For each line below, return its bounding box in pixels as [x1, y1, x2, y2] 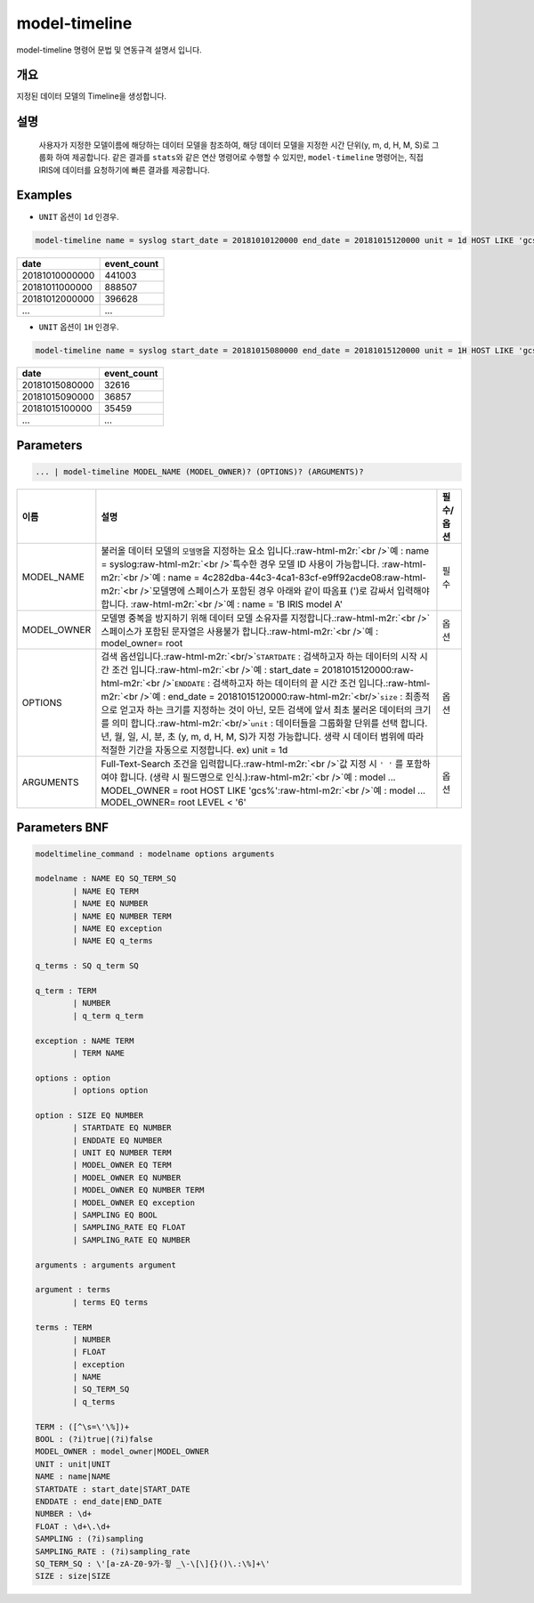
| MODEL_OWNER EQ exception [72, 1197, 196, 1208]
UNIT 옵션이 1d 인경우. [38, 211, 119, 222]
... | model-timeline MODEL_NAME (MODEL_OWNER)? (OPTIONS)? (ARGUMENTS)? [35, 467, 364, 477]
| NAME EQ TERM [72, 886, 140, 896]
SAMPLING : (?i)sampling [35, 1534, 144, 1544]
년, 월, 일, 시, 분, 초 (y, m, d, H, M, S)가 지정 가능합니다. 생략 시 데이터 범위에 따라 [101, 731, 425, 743]
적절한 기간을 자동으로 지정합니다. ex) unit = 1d [101, 744, 288, 757]
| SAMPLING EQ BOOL [72, 1210, 158, 1220]
